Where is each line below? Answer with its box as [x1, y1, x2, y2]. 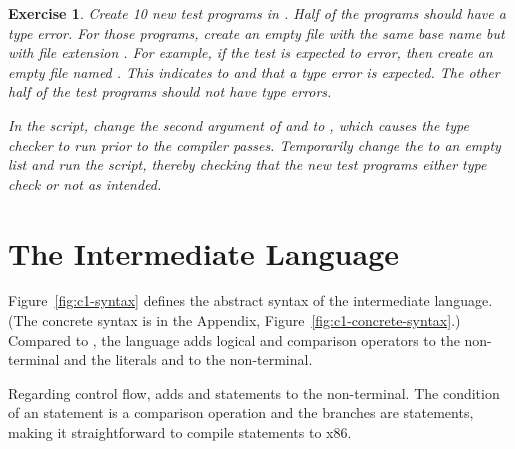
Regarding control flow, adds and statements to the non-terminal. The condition [8, 382, 500, 403]
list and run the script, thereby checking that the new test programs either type [8, 154, 487, 175]
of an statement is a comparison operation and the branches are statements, [8, 402, 474, 423]
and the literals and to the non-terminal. [64, 349, 313, 370]
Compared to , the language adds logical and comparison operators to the [8, 329, 460, 350]
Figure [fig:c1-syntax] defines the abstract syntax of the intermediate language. [8, 290, 493, 311]
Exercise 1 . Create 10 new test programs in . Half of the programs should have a [8, 3, 506, 23]
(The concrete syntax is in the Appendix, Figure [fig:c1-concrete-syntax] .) [8, 310, 461, 331]
